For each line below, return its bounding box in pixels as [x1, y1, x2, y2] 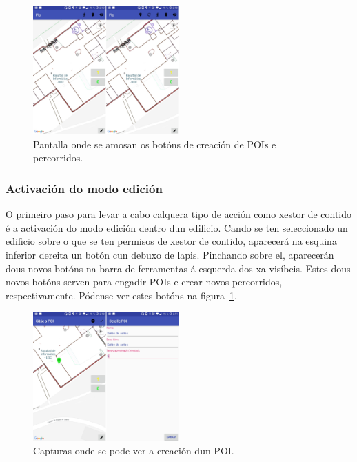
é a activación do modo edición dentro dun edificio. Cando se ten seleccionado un [6, 220, 348, 234]
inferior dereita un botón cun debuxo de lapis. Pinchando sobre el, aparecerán [6, 247, 334, 261]
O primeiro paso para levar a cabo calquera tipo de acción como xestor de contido [6, 207, 352, 221]
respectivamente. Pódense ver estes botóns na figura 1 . [6, 288, 237, 302]
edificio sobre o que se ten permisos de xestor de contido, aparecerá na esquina [6, 234, 337, 248]
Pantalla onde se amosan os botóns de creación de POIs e [33, 137, 276, 151]
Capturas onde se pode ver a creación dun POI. [33, 443, 234, 458]
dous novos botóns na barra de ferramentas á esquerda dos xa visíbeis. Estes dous [6, 261, 351, 275]
